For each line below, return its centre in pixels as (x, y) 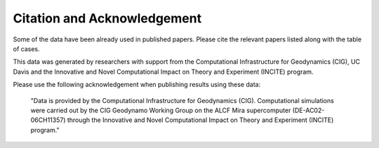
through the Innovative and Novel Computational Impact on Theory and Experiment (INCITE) (200, 120)
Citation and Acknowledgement (107, 18)
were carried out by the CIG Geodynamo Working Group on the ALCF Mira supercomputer (161, 110)
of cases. (26, 48)
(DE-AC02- (308, 110)
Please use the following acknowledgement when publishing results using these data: (137, 85)
